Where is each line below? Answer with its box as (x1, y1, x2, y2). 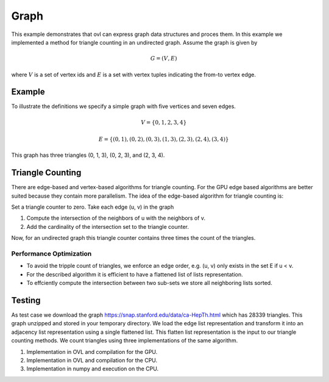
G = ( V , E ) (150, 55, 177, 62)
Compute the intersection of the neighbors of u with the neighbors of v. (26, 214, 206, 222)
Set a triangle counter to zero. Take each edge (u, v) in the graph (11, 203, 174, 211)
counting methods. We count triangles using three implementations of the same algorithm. (11, 337, 238, 344)
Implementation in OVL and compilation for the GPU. (26, 348, 158, 355)
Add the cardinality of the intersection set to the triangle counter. (26, 223, 189, 230)
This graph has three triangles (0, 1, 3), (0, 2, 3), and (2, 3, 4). (11, 151, 165, 159)
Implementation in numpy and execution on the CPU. (26, 365, 158, 372)
